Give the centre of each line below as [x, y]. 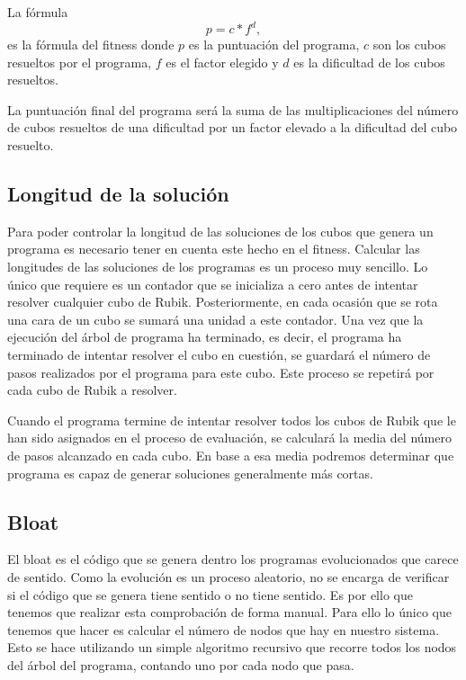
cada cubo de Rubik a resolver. [92, 390]
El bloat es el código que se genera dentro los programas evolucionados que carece [233, 559]
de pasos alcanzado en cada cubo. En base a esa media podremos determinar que [231, 455]
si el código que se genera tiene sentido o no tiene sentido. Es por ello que [210, 594]
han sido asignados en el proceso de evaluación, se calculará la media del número [229, 438]
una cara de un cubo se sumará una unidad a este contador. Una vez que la [215, 319]
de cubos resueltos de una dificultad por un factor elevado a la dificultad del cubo [233, 127]
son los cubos [409, 45]
